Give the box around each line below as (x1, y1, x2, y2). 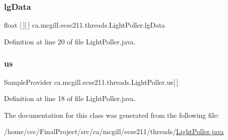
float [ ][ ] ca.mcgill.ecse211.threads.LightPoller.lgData (4, 20, 165, 30)
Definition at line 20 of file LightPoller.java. (4, 36, 136, 46)
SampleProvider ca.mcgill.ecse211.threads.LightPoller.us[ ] (4, 76, 179, 87)
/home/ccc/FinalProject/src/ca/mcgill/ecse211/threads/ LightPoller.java (4, 126, 224, 137)
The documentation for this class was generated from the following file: (4, 109, 219, 120)
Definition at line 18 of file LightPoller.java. (4, 93, 136, 104)
